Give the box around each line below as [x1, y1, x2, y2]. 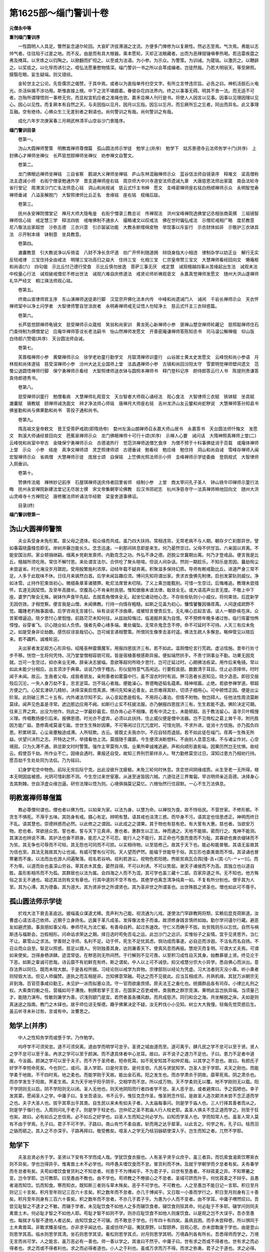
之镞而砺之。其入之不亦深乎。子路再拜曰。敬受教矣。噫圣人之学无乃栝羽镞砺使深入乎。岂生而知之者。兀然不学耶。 [9, 1128, 246, 1134]
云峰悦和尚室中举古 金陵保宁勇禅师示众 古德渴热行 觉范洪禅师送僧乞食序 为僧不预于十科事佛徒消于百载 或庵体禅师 [9, 440, 259, 446]
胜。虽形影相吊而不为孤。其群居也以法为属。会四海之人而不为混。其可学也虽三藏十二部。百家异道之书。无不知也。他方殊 [9, 869, 259, 876]
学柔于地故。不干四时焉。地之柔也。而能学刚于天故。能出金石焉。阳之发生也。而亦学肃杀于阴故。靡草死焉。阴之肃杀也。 [9, 1072, 259, 1078]
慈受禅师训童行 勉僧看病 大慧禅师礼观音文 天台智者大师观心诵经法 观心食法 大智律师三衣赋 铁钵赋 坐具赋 [17, 393, 254, 399]
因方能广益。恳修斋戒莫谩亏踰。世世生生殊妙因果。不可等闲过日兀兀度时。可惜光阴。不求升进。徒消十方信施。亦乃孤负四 [9, 722, 259, 728]
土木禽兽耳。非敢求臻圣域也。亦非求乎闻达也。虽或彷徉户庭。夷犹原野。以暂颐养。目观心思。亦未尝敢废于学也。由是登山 [9, 1224, 259, 1230]
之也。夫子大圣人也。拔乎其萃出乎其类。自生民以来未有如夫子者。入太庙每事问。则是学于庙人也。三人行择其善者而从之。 [9, 1100, 259, 1106]
